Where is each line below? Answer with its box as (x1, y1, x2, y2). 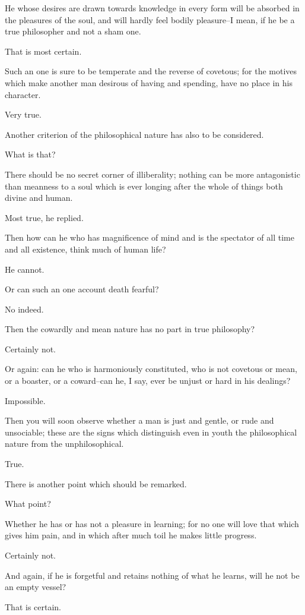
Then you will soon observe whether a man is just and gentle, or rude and (5, 414, 274, 427)
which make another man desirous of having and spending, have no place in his (5, 76, 293, 89)
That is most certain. (5, 45, 82, 57)
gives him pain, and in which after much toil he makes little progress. (5, 529, 257, 541)
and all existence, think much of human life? (5, 242, 166, 255)
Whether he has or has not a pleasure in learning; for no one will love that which (5, 517, 299, 529)
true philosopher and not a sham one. (5, 25, 141, 37)
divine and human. (5, 191, 73, 204)
